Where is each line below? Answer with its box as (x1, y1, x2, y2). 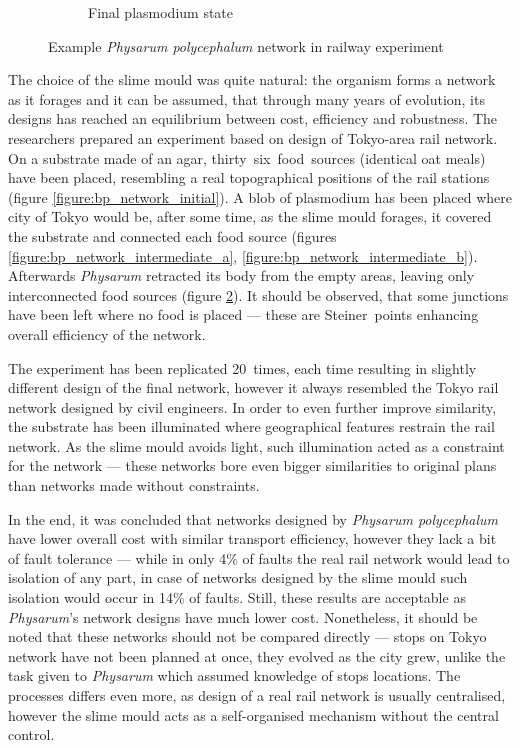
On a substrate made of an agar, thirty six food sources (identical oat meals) (8, 147, 486, 168)
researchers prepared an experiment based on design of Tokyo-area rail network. (8, 127, 498, 148)
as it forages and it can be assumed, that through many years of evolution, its (8, 88, 485, 109)
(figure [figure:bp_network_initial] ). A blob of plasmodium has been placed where (8, 186, 513, 207)
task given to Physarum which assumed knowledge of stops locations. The (8, 665, 461, 686)
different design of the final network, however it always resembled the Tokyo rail (8, 377, 499, 398)
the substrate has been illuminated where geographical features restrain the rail (8, 416, 495, 437)
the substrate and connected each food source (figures (8, 225, 337, 246)
